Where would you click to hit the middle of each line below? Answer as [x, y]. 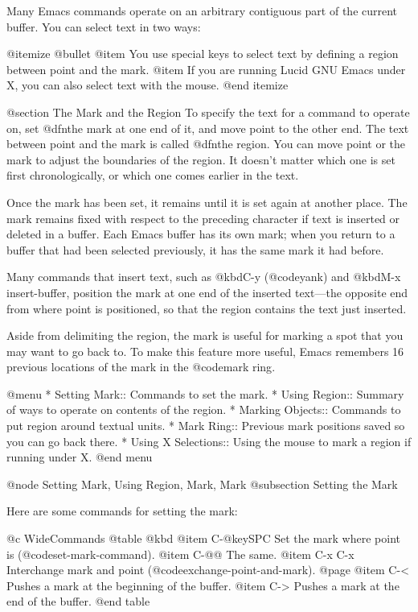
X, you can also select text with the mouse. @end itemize [148, 85]
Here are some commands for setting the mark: [122, 511]
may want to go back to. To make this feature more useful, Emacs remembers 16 [205, 351]
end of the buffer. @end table [78, 601]
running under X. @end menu [80, 457]
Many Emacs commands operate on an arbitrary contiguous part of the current [202, 10]
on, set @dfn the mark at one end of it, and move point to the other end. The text [208, 128]
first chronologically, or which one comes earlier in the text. [153, 175]
